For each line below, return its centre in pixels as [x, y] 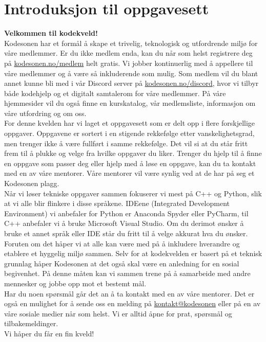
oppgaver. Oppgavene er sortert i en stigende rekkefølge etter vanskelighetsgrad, [129, 133]
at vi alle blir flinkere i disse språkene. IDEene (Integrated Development [117, 203]
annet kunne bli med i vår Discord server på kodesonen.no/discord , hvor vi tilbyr [131, 83]
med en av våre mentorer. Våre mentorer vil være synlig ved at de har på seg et [129, 173]
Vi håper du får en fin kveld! [49, 333]
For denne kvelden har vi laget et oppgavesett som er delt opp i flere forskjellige [130, 123]
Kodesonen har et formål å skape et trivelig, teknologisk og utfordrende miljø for [131, 43]
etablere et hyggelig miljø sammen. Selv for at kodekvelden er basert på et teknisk [133, 253]
